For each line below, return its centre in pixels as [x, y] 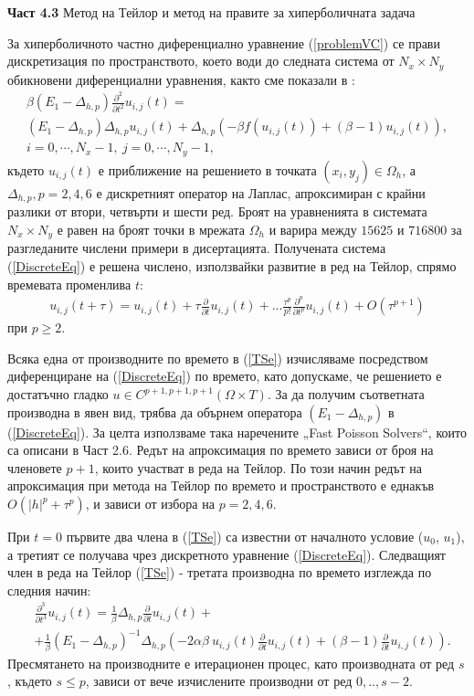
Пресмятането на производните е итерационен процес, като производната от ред [231, 663]
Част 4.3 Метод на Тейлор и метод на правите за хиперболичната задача [211, 12]
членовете [35, 467]
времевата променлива [69, 284]
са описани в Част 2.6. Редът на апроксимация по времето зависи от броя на [221, 450]
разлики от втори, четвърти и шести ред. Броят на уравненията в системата [217, 211]
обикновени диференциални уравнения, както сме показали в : [181, 79]
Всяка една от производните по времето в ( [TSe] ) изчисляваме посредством [218, 358]
